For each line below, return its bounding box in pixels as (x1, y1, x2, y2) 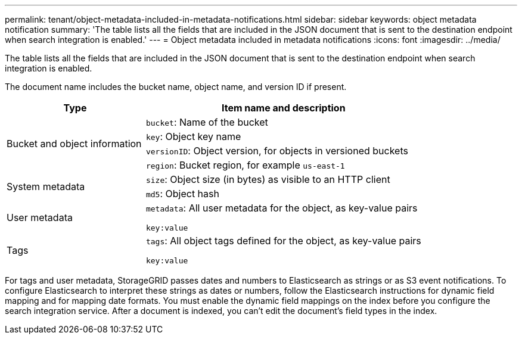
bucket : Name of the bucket (145, 116, 268, 128)
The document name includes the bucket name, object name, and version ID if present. (5, 82, 347, 92)
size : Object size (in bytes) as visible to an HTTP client (145, 173, 390, 185)
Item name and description (222, 102, 346, 114)
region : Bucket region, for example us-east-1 (145, 159, 345, 171)
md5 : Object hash (145, 188, 219, 200)
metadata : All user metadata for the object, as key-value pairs (145, 202, 418, 214)
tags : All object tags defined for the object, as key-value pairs (145, 235, 421, 247)
